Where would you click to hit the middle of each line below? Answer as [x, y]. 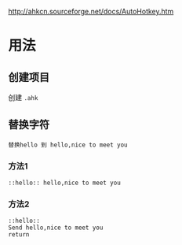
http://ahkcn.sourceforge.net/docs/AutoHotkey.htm [91, 11]
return [19, 235]
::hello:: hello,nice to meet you [65, 183]
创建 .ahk [23, 97]
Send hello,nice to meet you [56, 228]
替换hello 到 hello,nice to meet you [68, 145]
